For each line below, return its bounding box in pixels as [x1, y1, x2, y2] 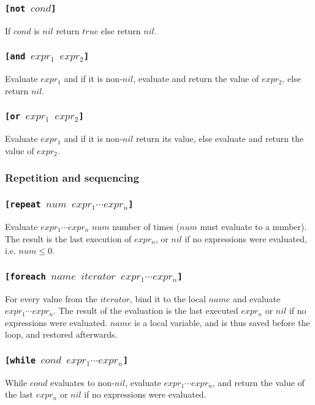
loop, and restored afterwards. [5, 328, 118, 341]
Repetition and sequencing [5, 170, 139, 185]
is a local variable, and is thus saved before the [134, 316, 310, 329]
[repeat [5, 199, 41, 210]
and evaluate [232, 292, 281, 305]
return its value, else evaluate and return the [135, 132, 304, 145]
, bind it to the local [129, 292, 206, 305]
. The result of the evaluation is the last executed [53, 304, 238, 317]
